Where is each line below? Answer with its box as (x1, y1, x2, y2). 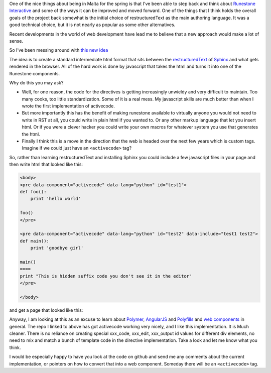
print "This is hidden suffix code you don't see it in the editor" (20, 273, 192, 279)
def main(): (20, 238, 50, 243)
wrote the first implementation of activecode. (22, 103, 115, 109)
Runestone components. (9, 70, 60, 76)
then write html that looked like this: (9, 161, 83, 168)
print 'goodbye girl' (30, 245, 84, 251)
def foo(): (20, 189, 47, 194)
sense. (9, 38, 24, 44)
